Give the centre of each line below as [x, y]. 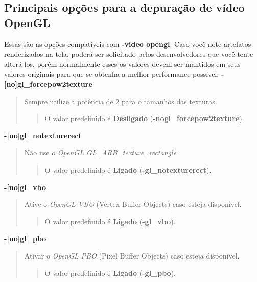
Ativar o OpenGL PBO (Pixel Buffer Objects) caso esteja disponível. [132, 255]
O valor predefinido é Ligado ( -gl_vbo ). [110, 221]
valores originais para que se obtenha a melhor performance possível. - [114, 74]
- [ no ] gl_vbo [25, 187]
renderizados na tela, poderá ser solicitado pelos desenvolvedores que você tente [129, 54]
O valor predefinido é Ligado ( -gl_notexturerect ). [128, 169]
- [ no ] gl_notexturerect [43, 135]
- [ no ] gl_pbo [25, 238]
